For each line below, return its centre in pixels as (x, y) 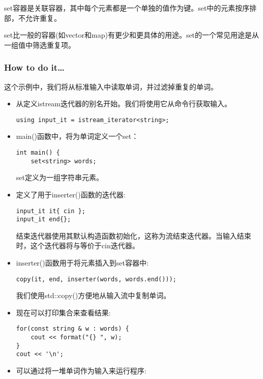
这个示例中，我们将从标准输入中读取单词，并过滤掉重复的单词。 (111, 86)
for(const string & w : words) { (72, 329)
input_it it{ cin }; (51, 211)
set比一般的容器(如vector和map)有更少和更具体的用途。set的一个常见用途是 (128, 35)
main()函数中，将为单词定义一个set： (77, 136)
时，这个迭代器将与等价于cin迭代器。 (78, 245)
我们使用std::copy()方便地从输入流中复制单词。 (93, 295)
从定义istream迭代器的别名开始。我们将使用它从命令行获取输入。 (124, 104)
